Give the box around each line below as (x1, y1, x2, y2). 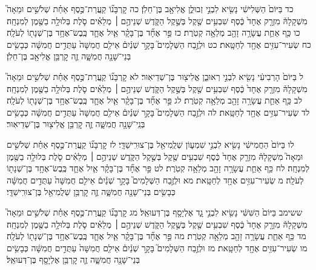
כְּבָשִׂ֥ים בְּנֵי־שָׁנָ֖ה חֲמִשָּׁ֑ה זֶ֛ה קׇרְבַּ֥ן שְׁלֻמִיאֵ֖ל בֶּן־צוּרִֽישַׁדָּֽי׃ (7, 185, 176, 198)
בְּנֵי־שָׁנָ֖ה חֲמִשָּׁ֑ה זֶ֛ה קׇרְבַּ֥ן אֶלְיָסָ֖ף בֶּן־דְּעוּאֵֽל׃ (7, 253, 140, 266)
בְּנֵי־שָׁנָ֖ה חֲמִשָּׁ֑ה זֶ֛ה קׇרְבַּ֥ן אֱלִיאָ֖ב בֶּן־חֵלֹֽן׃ (7, 50, 131, 62)
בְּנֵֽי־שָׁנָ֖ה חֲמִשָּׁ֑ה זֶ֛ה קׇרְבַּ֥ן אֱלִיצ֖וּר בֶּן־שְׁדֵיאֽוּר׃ (7, 117, 145, 130)
